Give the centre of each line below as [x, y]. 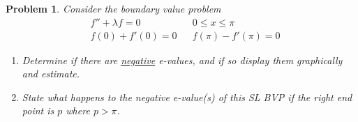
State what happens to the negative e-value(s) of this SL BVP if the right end [187, 97]
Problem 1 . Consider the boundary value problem [113, 8]
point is [38, 110]
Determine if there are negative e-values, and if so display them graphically [182, 60]
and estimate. [51, 74]
